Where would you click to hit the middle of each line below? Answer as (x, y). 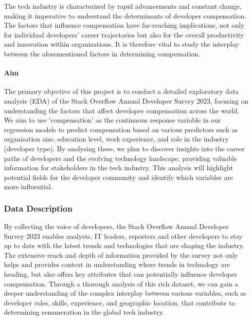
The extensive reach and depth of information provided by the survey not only (121, 255)
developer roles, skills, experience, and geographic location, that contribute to (119, 302)
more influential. (28, 187)
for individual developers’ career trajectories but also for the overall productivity (124, 34)
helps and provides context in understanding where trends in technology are (117, 264)
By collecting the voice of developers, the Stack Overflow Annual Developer (117, 226)
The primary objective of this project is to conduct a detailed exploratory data (121, 91)
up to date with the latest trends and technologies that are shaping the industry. (124, 245)
